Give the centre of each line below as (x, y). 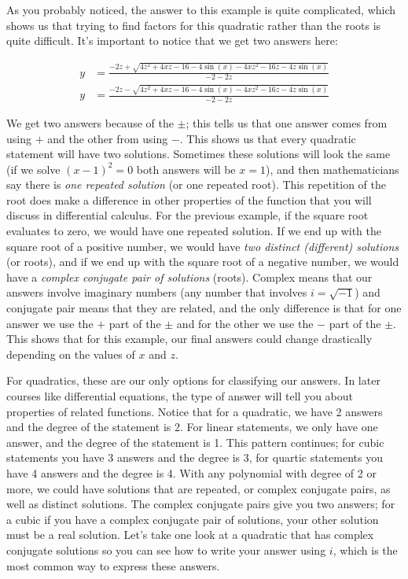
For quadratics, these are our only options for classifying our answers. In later (193, 380)
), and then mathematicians (332, 169)
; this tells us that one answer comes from (287, 122)
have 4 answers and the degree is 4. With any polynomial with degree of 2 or (191, 472)
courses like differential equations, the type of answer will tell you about (180, 396)
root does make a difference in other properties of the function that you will (189, 199)
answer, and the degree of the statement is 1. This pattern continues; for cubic (195, 442)
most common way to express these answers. (113, 565)
